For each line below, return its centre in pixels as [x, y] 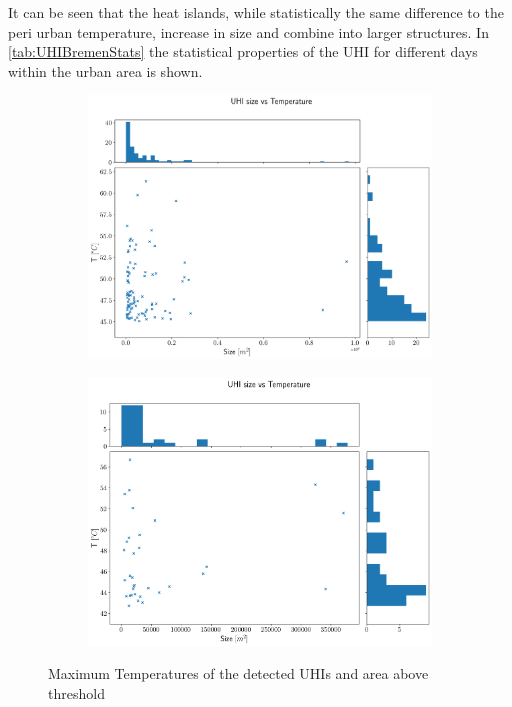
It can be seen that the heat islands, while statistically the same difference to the [256, 12]
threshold [76, 692]
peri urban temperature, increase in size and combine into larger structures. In [248, 31]
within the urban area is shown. [105, 70]
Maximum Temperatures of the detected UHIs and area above [238, 673]
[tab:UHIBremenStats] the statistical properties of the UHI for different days [243, 51]
